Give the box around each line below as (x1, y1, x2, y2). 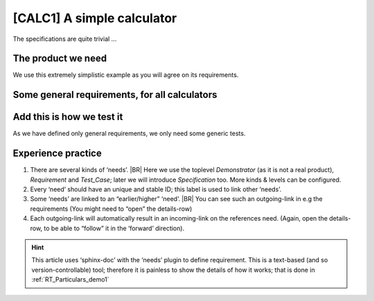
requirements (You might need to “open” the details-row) (30, 205, 193, 213)
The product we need (12, 53, 107, 64)
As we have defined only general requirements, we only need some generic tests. (12, 129, 246, 138)
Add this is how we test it (12, 111, 123, 123)
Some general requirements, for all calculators (12, 89, 217, 101)
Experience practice (12, 148, 102, 160)
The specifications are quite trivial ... (12, 35, 117, 43)
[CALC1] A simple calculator (12, 10, 177, 26)
